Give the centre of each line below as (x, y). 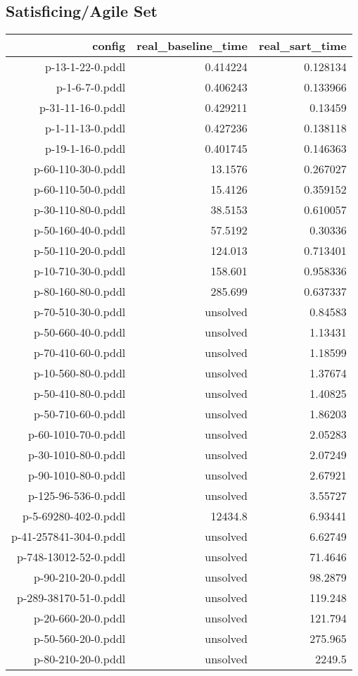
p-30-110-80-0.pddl (80, 210)
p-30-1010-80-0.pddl (77, 455)
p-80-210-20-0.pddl (80, 659)
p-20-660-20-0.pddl (80, 618)
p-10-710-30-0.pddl (80, 271)
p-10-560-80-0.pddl (80, 373)
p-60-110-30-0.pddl (80, 169)
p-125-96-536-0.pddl (77, 496)
